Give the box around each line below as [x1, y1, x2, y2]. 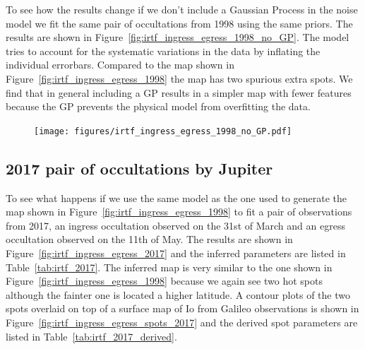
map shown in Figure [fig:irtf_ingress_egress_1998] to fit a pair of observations [6, 204, 352, 219]
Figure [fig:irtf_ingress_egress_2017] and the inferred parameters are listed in [6, 245, 346, 260]
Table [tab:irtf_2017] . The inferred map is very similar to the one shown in [6, 259, 333, 274]
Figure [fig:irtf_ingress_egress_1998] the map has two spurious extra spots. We [6, 71, 353, 85]
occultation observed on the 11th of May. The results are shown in [6, 232, 293, 247]
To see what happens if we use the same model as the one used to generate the [6, 190, 347, 205]
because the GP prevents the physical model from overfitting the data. [6, 99, 311, 114]
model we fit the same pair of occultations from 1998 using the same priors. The [6, 16, 353, 30]
